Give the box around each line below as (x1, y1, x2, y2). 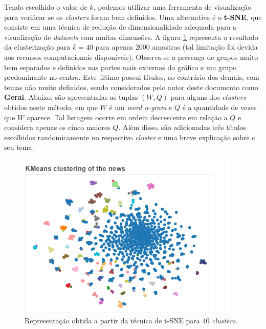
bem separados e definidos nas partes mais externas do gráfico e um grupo (4, 61, 237, 72)
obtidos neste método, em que (4, 101, 98, 112)
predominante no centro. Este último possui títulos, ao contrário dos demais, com (4, 72, 259, 82)
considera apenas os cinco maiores (4, 122, 110, 133)
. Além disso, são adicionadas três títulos (118, 122, 247, 133)
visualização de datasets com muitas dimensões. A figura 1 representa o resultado (4, 31, 258, 42)
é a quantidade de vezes (182, 101, 257, 112)
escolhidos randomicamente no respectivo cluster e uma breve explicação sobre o (4, 131, 256, 142)
